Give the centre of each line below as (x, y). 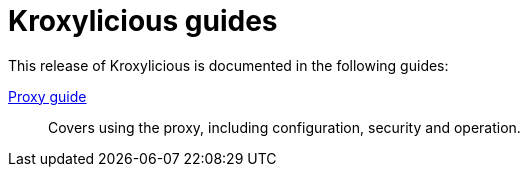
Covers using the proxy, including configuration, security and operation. (284, 127)
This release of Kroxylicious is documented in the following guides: (228, 65)
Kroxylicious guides (143, 21)
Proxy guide (47, 96)
